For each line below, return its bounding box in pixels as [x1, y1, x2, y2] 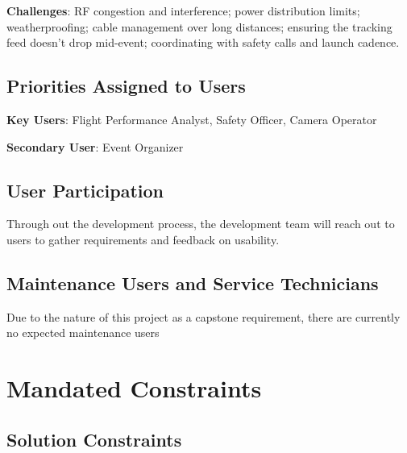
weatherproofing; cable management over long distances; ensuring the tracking [6, 18, 392, 35]
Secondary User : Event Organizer [6, 138, 184, 155]
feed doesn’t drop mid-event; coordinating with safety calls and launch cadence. [6, 34, 400, 51]
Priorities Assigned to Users [6, 73, 246, 98]
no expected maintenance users [6, 324, 160, 341]
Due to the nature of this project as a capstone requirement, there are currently [6, 308, 401, 325]
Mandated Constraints [6, 372, 262, 405]
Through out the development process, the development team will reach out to [6, 215, 395, 232]
